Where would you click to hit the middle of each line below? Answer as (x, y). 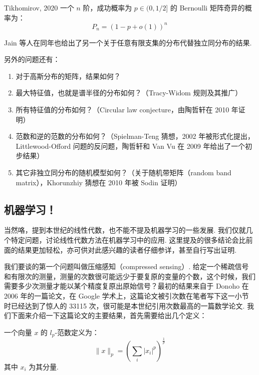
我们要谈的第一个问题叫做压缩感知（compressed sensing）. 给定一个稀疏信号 (127, 266)
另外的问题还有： (32, 59)
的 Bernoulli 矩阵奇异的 (208, 7)
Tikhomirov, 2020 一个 (39, 7)
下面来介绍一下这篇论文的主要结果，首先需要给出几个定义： (109, 315)
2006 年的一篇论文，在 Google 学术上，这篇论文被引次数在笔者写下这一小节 (127, 295)
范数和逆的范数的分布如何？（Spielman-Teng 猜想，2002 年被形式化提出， (135, 136)
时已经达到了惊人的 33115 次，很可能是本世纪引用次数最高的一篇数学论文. (125, 305)
